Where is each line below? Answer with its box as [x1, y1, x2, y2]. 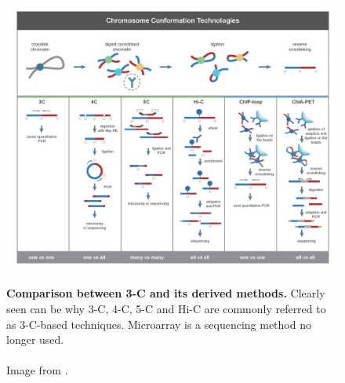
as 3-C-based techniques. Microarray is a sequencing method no [6, 316, 311, 332]
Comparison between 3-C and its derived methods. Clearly [6, 285, 325, 301]
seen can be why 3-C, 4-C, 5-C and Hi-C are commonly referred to [6, 301, 326, 317]
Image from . [6, 362, 68, 378]
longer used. [6, 331, 64, 348]
